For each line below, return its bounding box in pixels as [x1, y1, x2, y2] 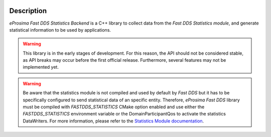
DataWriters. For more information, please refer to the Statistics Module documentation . [23, 118, 204, 124]
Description [9, 7, 47, 15]
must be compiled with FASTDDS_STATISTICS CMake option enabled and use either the [23, 104, 205, 110]
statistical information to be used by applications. [9, 27, 111, 33]
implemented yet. [23, 64, 59, 70]
